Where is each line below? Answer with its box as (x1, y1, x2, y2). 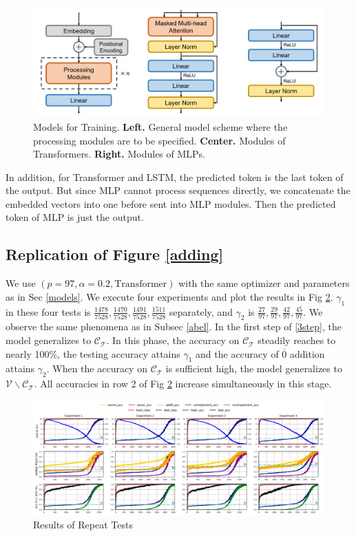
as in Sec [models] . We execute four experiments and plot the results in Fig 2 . (6, 289, 333, 303)
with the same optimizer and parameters (178, 276, 350, 290)
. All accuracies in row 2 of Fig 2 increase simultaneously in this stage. (34, 376, 332, 391)
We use (6, 276, 36, 290)
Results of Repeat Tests (33, 517, 133, 532)
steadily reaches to (258, 333, 336, 347)
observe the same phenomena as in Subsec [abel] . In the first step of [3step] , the (6, 319, 342, 334)
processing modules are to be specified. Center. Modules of (33, 133, 286, 147)
